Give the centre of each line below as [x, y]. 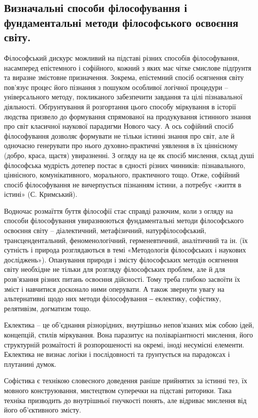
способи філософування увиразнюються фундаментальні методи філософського [124, 220]
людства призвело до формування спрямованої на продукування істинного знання [128, 116]
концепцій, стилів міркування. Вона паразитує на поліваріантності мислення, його [129, 335]
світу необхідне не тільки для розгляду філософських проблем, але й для [115, 269]
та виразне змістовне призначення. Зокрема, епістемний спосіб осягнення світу [124, 77]
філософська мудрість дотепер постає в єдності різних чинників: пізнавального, [125, 165]
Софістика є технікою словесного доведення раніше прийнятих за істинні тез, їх [126, 380]
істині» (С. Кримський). [41, 194]
